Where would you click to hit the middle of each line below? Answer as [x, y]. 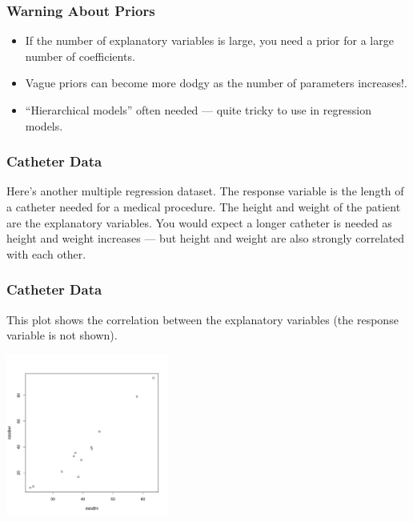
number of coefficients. [80, 56]
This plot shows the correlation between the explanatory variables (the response [202, 319]
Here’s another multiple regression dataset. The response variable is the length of [205, 191]
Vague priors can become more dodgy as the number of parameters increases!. [216, 83]
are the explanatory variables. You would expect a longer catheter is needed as [199, 222]
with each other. [46, 253]
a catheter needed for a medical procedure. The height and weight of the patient [204, 207]
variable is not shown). [62, 335]
